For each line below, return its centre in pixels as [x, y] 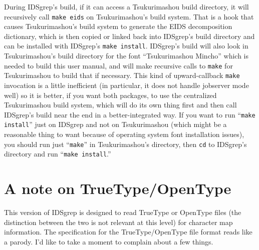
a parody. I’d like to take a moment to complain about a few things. [109, 241]
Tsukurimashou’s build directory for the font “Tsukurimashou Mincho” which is [126, 56]
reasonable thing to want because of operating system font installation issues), [124, 134]
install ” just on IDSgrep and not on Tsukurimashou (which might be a [115, 124]
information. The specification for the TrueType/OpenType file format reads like [128, 232]
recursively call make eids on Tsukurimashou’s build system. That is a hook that [129, 16]
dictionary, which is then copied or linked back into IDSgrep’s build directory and [129, 36]
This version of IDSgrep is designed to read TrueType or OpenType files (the [123, 212]
